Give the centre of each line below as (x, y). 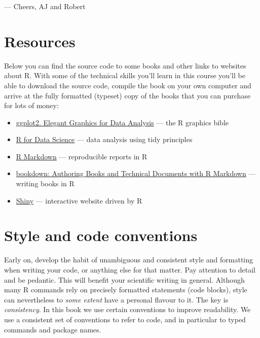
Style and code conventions (101, 235)
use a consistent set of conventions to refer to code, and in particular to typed (125, 319)
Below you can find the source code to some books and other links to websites (125, 65)
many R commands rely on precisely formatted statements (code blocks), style (126, 290)
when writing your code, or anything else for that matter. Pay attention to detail (130, 269)
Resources (40, 41)
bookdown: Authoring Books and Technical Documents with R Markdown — (136, 173)
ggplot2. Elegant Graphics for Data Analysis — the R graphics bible (122, 122)
